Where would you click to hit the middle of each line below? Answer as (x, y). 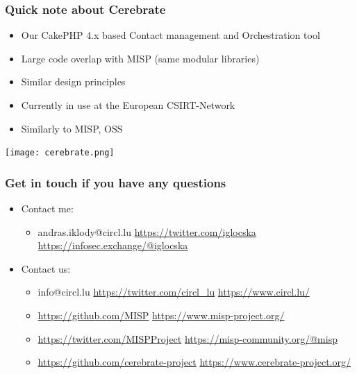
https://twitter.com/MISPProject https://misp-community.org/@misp (188, 338)
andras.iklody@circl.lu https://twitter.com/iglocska (147, 231)
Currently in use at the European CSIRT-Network (128, 105)
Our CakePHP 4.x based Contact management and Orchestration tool (171, 35)
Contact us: (46, 268)
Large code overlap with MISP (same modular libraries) (140, 58)
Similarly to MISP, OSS (72, 128)
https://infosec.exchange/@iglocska (113, 245)
